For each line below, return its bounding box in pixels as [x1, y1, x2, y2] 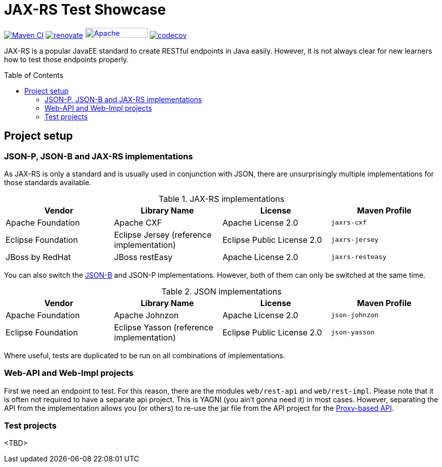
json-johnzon [331, 311, 379, 319]
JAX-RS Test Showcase [4, 1, 166, 18]
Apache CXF [114, 217, 162, 228]
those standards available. [4, 178, 92, 187]
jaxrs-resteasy [331, 253, 387, 261]
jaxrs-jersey [331, 236, 379, 244]
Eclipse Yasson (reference [114, 322, 213, 332]
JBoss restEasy [114, 251, 172, 262]
